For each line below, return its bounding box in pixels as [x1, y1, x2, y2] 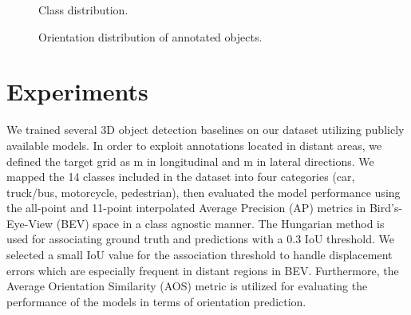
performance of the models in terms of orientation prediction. [6, 293, 306, 309]
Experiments [6, 75, 148, 108]
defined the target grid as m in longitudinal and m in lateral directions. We [6, 152, 374, 169]
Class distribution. [38, 2, 128, 18]
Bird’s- [369, 199, 403, 216]
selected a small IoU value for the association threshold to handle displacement [6, 246, 393, 263]
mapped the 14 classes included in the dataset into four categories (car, [6, 168, 355, 185]
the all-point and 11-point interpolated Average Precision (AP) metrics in [6, 199, 366, 216]
